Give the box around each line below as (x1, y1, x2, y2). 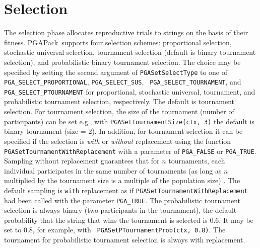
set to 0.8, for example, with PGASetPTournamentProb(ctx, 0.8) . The (4, 224, 226, 235)
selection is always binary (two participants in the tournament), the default (4, 205, 237, 215)
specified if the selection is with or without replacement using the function (4, 135, 231, 146)
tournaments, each (168, 155, 225, 166)
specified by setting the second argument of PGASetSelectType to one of (4, 66, 228, 77)
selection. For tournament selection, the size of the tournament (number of (4, 106, 234, 117)
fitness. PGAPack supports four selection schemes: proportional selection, (4, 37, 232, 47)
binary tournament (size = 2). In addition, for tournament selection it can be (4, 126, 243, 136)
